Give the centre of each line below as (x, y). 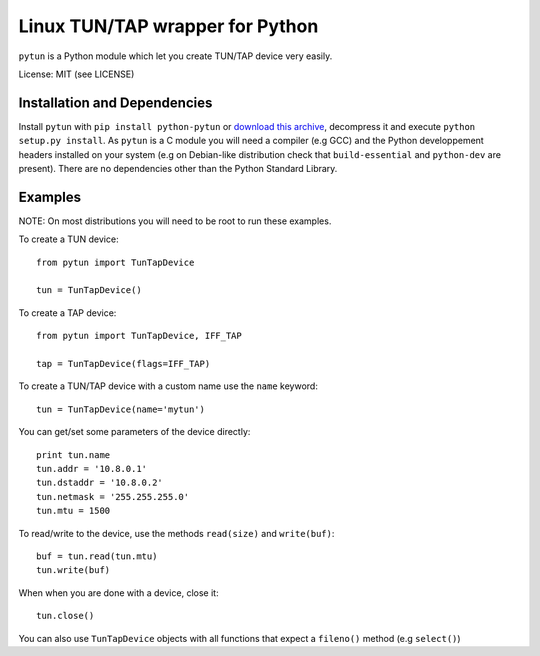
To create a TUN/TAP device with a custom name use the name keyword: (168, 386)
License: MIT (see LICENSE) (76, 74)
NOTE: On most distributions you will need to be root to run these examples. (175, 221)
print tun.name (73, 454)
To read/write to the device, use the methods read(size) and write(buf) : (176, 533)
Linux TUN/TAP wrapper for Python (168, 26)
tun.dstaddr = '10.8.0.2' (100, 483)
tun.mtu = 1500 (73, 511)
